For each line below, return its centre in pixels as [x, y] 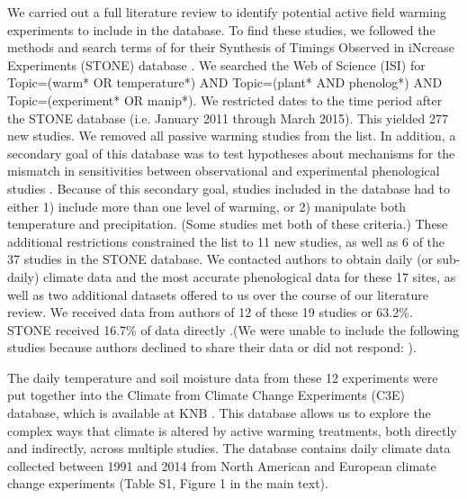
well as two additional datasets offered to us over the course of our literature [218, 294]
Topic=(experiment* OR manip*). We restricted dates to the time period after [225, 100]
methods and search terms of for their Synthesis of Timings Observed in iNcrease [231, 47]
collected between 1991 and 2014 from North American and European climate [222, 465]
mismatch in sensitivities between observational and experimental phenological [224, 171]
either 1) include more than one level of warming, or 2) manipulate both [207, 206]
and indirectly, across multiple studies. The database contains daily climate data [229, 448]
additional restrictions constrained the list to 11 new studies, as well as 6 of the [226, 241]
